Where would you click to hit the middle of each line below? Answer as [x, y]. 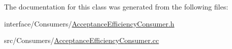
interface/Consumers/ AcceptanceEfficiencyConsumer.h [89, 23]
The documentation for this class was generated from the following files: [116, 6]
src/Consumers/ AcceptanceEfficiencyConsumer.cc [82, 40]
